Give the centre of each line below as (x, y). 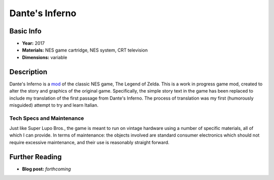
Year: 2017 (33, 43)
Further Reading (36, 157)
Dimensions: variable (45, 57)
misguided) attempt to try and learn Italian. (54, 105)
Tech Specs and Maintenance (47, 118)
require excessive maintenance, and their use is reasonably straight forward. (89, 142)
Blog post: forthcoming (46, 169)
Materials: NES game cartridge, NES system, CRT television (85, 50)
